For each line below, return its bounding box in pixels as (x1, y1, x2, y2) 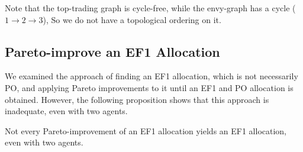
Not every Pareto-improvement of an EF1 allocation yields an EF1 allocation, (5, 124, 287, 137)
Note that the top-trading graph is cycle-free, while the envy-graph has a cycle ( (5, 2, 296, 14)
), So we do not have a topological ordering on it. (43, 13, 221, 25)
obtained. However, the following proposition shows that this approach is (5, 93, 269, 105)
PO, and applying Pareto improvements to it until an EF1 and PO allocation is (5, 81, 294, 93)
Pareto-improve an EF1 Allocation (5, 42, 220, 60)
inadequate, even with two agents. (5, 105, 128, 117)
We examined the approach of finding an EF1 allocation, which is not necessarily (5, 70, 298, 82)
